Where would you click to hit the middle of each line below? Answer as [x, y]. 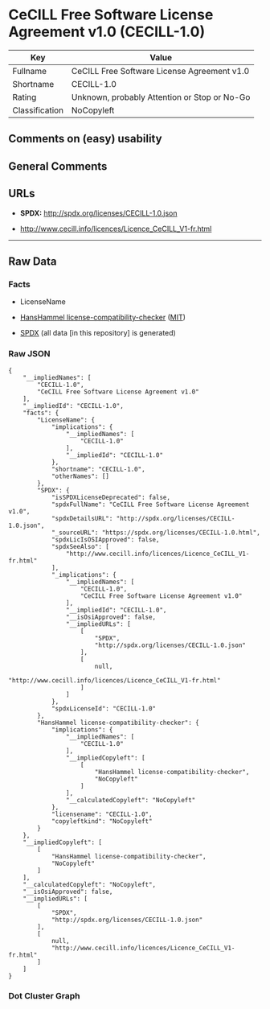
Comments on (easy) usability [85, 139]
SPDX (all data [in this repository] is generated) [98, 333]
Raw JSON [29, 354]
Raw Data [33, 261]
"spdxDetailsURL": [82, 518]
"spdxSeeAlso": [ [80, 546]
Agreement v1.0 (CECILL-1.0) [107, 32]
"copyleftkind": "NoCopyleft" [102, 821]
